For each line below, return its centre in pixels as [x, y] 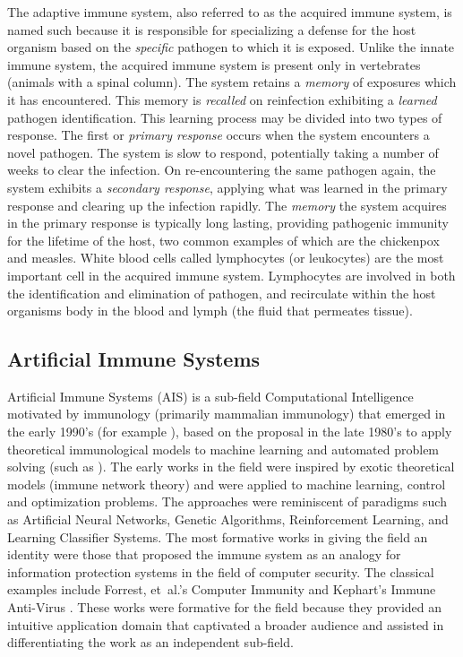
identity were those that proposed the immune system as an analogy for [204, 554]
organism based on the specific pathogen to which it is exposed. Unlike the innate [231, 47]
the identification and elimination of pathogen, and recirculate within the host [222, 293]
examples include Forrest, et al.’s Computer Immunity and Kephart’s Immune [222, 589]
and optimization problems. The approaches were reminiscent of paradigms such [227, 501]
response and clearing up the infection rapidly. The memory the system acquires [227, 205]
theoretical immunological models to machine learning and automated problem [223, 449]
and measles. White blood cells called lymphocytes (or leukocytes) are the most [226, 258]
